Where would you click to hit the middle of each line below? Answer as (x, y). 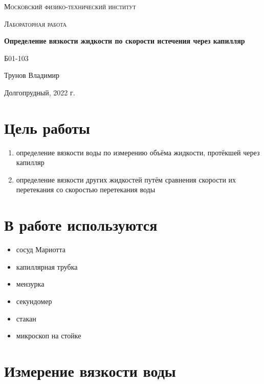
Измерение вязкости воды (90, 370)
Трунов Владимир (32, 75)
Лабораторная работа (36, 23)
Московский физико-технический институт (70, 6)
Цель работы (47, 127)
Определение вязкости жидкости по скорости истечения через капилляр (125, 41)
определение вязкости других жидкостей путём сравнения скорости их (126, 179)
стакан (26, 318)
